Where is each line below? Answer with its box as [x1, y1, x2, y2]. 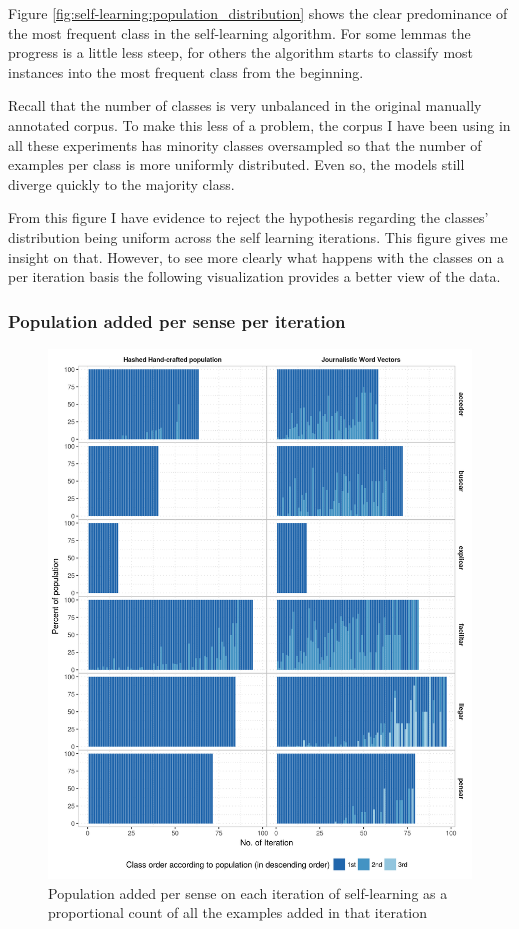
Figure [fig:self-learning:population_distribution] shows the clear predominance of [8, 3, 508, 23]
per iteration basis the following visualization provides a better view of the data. [8, 266, 501, 287]
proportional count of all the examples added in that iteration [48, 902, 428, 923]
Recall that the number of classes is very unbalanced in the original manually [8, 95, 482, 116]
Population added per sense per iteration [8, 308, 346, 333]
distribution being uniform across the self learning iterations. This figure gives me [8, 226, 508, 247]
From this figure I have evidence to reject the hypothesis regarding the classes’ [8, 207, 489, 228]
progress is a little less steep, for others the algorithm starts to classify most [8, 42, 474, 63]
